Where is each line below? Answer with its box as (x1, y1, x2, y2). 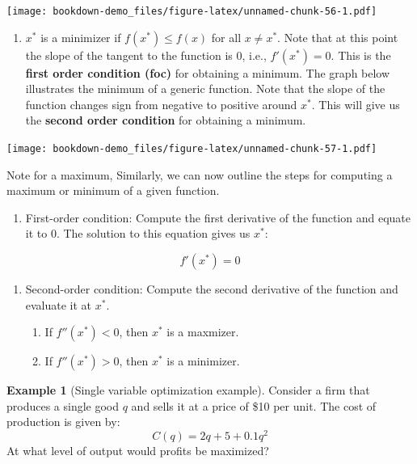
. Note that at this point (277, 28, 398, 45)
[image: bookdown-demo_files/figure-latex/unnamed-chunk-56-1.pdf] (6, 6, 377, 17)
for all (211, 28, 242, 45)
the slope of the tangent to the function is (25, 46, 233, 63)
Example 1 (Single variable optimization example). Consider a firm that (6, 382, 370, 399)
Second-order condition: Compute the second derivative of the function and (25, 281, 398, 297)
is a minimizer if (40, 28, 121, 45)
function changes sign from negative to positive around (25, 95, 297, 112)
